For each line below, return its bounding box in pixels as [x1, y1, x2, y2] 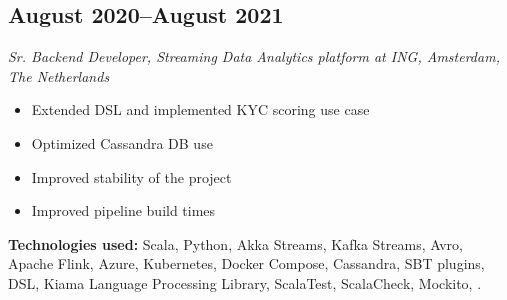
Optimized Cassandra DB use [31, 132, 213, 153]
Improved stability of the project [31, 166, 232, 187]
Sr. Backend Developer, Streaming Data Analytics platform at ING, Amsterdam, [8, 46, 500, 67]
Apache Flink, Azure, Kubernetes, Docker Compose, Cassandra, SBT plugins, [8, 253, 485, 274]
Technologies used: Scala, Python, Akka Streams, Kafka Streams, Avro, [8, 233, 463, 254]
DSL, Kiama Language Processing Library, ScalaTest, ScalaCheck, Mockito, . [8, 272, 482, 293]
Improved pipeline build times [31, 200, 216, 221]
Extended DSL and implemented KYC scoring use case [31, 99, 370, 120]
